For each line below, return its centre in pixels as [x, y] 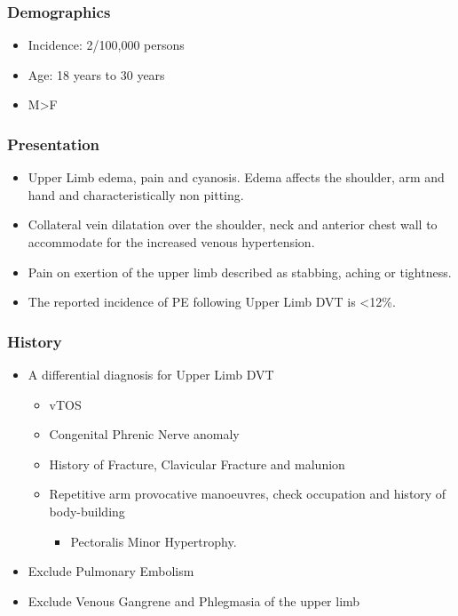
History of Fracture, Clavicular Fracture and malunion [197, 464]
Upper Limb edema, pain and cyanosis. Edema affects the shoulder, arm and [236, 177]
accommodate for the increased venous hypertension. [171, 242]
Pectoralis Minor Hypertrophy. [154, 541]
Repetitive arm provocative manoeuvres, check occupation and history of [248, 494]
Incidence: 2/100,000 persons [106, 45]
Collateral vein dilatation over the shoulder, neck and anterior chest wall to [233, 224]
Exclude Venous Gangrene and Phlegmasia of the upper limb [194, 600]
